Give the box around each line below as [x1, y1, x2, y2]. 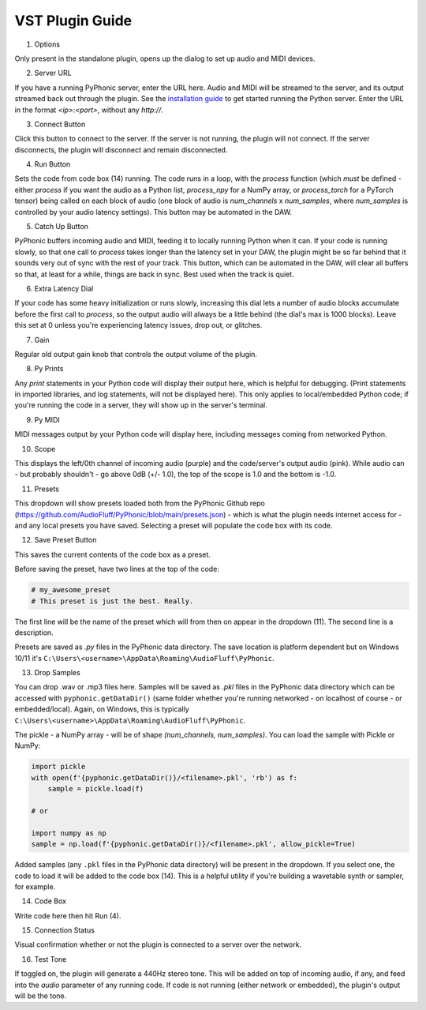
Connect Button [34, 119, 86, 129]
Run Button [34, 160, 71, 169]
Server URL [34, 68, 72, 78]
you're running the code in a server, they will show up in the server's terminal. [14, 400, 268, 410]
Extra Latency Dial [34, 283, 94, 293]
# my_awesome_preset [31, 585, 110, 595]
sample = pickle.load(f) [47, 784, 144, 794]
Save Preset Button [34, 535, 97, 545]
